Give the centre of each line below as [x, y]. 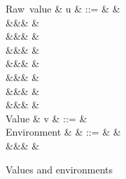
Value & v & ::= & [47, 118]
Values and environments [59, 169]
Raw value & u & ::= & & [63, 8]
